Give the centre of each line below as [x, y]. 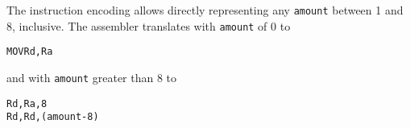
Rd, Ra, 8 [27, 103]
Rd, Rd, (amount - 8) [53, 117]
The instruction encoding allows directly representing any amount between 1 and [205, 10]
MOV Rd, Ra [30, 52]
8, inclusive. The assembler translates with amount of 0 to [149, 25]
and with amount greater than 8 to [92, 77]
